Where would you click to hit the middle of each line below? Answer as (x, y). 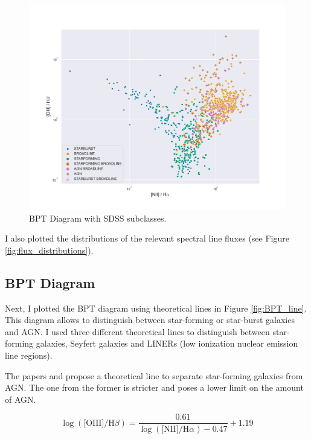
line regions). (29, 355)
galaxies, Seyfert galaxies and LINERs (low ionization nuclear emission (167, 343)
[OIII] (94, 423)
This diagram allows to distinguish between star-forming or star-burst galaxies (150, 320)
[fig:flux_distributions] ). (49, 250)
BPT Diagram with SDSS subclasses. (98, 218)
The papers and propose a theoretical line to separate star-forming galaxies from (154, 375)
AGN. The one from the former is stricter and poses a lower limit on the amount (154, 387)
